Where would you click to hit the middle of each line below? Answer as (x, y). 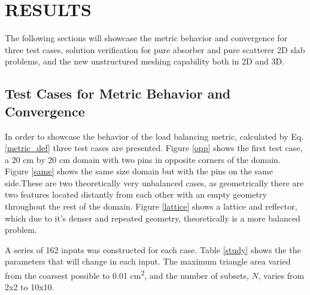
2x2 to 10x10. (30, 287)
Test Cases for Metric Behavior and (118, 93)
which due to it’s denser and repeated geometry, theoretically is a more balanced (153, 218)
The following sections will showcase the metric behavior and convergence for (146, 38)
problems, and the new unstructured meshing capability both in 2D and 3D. (145, 61)
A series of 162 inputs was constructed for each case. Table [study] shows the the (153, 249)
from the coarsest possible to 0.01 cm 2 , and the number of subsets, (127, 274)
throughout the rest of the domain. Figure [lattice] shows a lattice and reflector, (151, 206)
